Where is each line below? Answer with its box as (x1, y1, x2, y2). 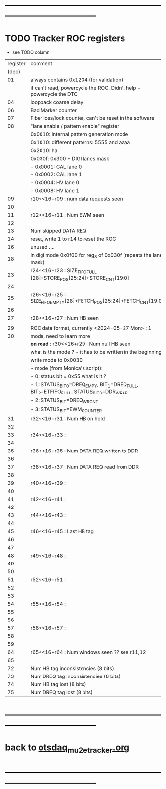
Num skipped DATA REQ (30, 227, 86, 234)
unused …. (30, 244, 55, 251)
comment (30, 60, 53, 67)
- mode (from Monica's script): (30, 364, 103, 371)
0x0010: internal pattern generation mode (30, 131, 128, 138)
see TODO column (12, 49, 50, 55)
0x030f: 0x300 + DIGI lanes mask (30, 155, 110, 162)
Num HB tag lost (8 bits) (30, 681, 86, 688)
